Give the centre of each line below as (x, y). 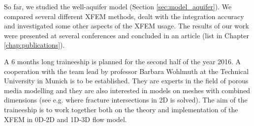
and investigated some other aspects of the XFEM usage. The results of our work (127, 26)
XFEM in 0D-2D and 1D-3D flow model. (65, 119)
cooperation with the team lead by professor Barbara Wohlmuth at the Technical (127, 71)
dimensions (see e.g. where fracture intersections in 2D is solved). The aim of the (126, 100)
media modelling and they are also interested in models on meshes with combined (127, 90)
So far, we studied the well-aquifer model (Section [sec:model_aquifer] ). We (118, 6)
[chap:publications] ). (34, 45)
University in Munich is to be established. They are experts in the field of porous (126, 81)
